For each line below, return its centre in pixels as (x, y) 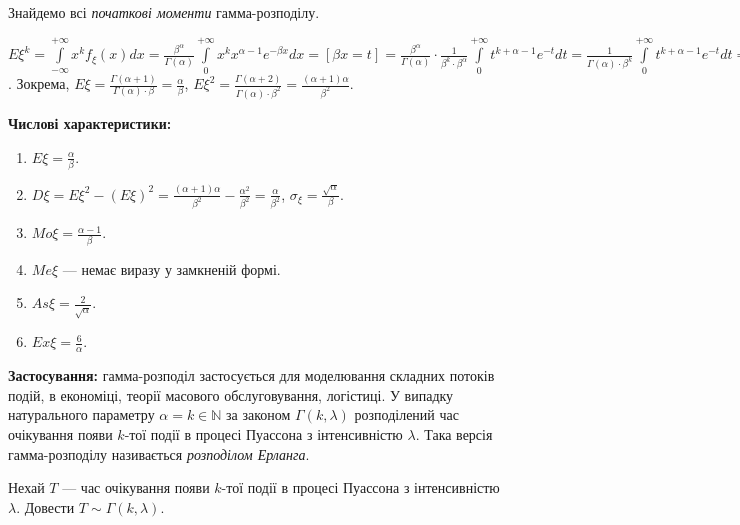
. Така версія (454, 433)
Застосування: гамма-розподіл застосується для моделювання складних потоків (251, 375)
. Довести (45, 506)
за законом (258, 414)
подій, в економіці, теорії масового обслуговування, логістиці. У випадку (231, 394)
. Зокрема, (39, 83)
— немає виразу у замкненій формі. (171, 268)
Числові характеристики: (90, 122)
